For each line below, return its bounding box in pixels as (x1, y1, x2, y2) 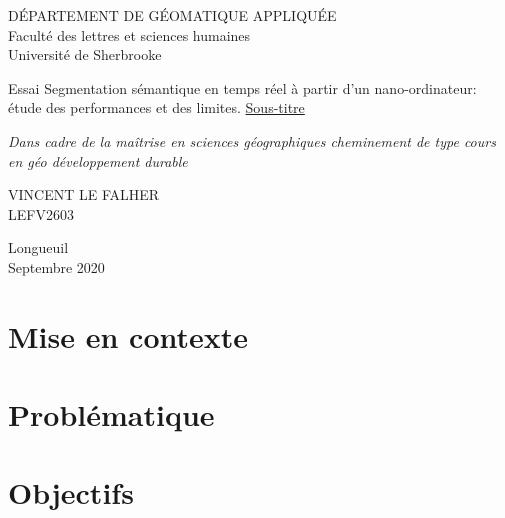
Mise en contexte (8, 315, 249, 356)
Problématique (8, 394, 215, 435)
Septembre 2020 (8, 256, 105, 277)
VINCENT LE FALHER (8, 184, 160, 205)
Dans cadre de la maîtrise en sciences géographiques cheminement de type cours (8, 130, 496, 151)
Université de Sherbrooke (8, 44, 162, 65)
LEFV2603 (8, 203, 74, 224)
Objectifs (8, 472, 134, 513)
